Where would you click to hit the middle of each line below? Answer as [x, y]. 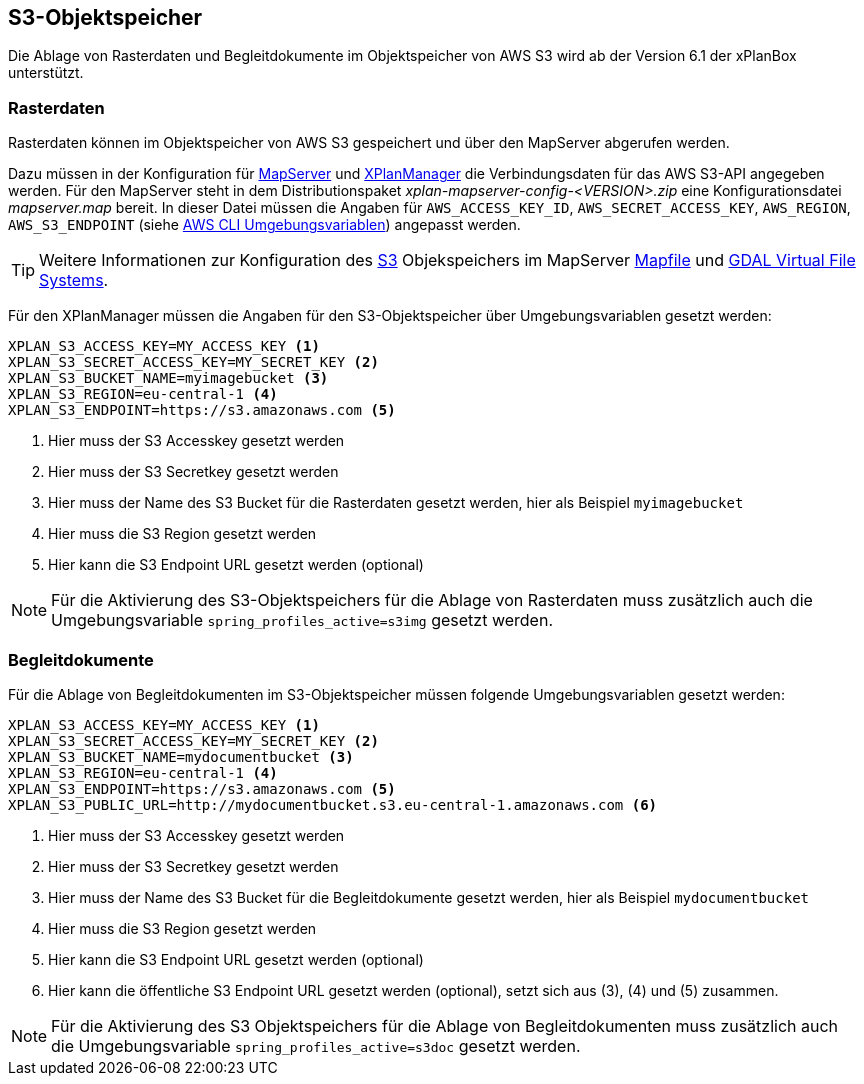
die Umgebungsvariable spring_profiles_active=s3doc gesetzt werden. [316, 1045]
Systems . [74, 280]
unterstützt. [46, 73]
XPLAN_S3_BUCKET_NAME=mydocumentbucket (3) [181, 756]
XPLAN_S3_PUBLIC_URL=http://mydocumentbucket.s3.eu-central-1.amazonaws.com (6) [333, 804]
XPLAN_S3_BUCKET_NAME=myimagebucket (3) [168, 378]
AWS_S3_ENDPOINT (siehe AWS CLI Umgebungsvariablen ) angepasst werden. [264, 225]
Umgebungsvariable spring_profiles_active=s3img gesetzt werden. [302, 620]
